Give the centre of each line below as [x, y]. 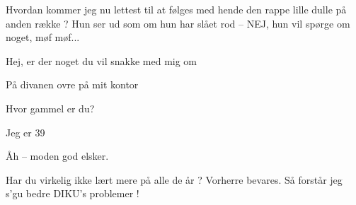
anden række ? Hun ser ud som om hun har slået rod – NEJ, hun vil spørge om [178, 23]
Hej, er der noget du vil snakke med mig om [102, 60]
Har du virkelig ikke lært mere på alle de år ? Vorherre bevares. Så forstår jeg [174, 179]
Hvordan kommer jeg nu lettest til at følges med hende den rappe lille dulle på [176, 9]
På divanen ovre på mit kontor [72, 84]
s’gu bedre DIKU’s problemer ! [73, 193]
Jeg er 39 [25, 132]
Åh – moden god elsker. [57, 156]
